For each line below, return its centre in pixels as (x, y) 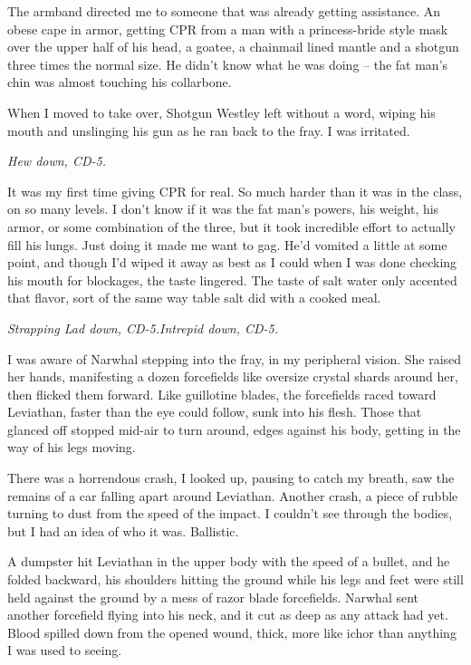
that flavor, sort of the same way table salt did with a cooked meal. (194, 298)
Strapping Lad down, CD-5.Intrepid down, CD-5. (143, 328)
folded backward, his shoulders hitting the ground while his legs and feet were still (235, 579)
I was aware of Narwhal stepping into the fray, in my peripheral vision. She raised (235, 358)
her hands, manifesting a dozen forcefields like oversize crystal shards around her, (233, 376)
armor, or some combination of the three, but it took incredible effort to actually (231, 226)
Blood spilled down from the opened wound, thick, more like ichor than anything (232, 632)
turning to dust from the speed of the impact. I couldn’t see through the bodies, (230, 513)
